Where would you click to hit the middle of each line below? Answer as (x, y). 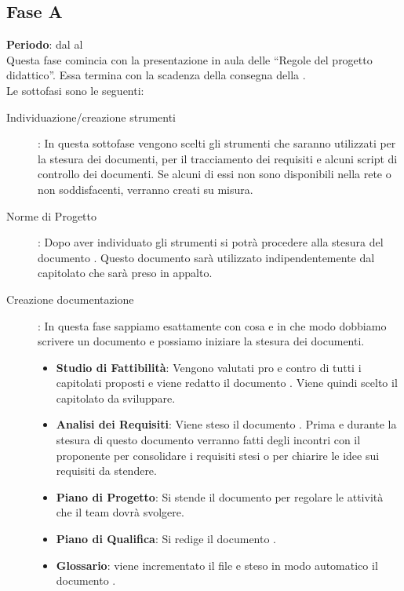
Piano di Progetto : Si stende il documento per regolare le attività (220, 496)
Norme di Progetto (51, 215)
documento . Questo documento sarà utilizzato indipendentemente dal (206, 257)
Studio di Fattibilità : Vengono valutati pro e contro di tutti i (209, 367)
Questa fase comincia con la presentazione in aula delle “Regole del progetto (189, 59)
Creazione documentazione (70, 299)
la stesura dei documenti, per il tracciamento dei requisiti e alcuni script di (218, 158)
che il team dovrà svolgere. (120, 512)
